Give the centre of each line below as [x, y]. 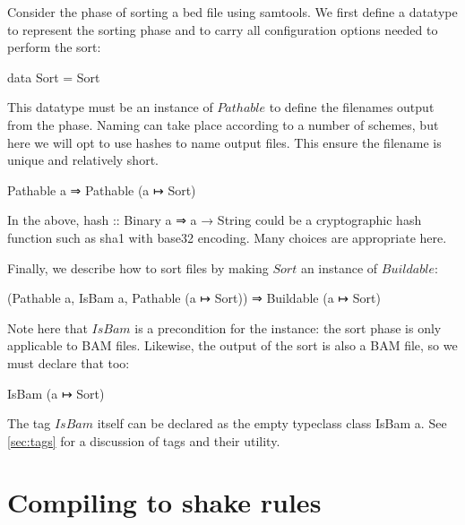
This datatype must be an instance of [110, 107]
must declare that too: [69, 362]
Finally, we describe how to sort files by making [138, 267]
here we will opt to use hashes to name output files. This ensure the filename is [224, 142]
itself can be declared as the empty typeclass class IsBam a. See [272, 423]
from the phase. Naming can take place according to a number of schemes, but [223, 124]
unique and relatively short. [83, 160]
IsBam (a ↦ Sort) [56, 393]
